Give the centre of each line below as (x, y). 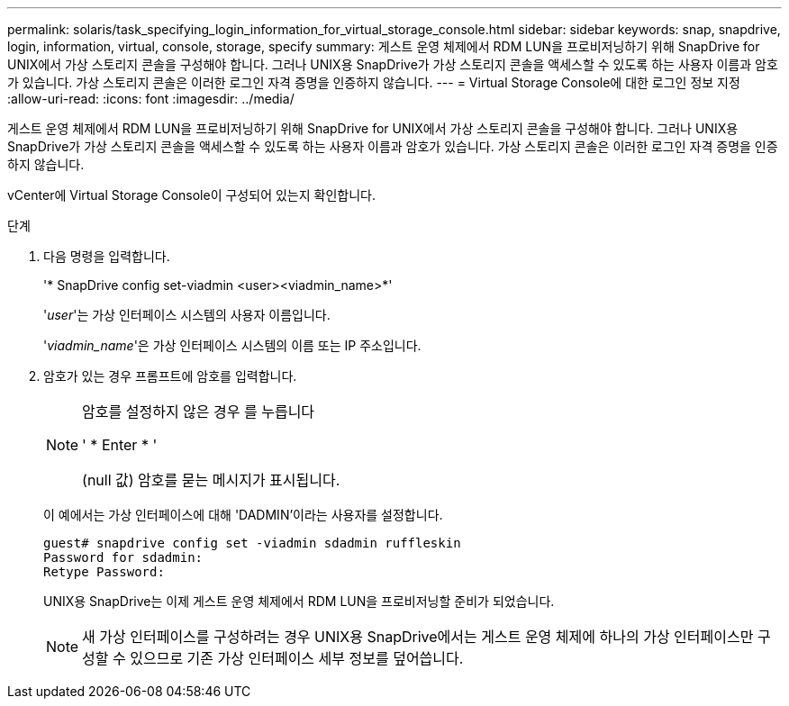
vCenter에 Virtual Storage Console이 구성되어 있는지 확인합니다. (191, 195)
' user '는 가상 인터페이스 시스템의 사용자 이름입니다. (187, 315)
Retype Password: (104, 572)
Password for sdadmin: (123, 557)
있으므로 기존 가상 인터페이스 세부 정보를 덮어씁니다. (297, 658)
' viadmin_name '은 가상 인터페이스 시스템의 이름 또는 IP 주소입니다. (232, 345)
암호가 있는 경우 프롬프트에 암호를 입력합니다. (170, 376)
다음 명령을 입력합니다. (107, 256)
